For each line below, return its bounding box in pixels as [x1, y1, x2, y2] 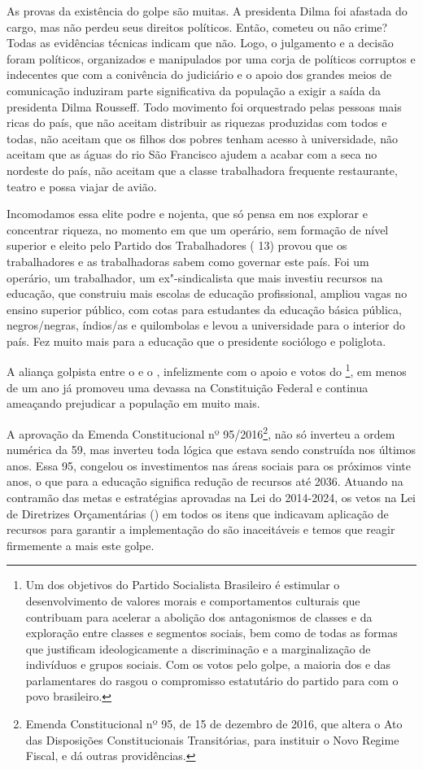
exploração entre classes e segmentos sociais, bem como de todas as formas [25, 624, 398, 641]
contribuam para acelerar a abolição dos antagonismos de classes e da [25, 608, 373, 625]
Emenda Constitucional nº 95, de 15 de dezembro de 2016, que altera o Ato [25, 715, 403, 732]
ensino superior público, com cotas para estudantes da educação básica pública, [7, 300, 402, 317]
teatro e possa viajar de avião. [7, 177, 157, 194]
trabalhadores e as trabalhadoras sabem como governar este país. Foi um [7, 252, 369, 269]
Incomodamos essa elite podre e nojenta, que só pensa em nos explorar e [7, 205, 368, 222]
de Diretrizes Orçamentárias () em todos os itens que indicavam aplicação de [7, 505, 389, 522]
